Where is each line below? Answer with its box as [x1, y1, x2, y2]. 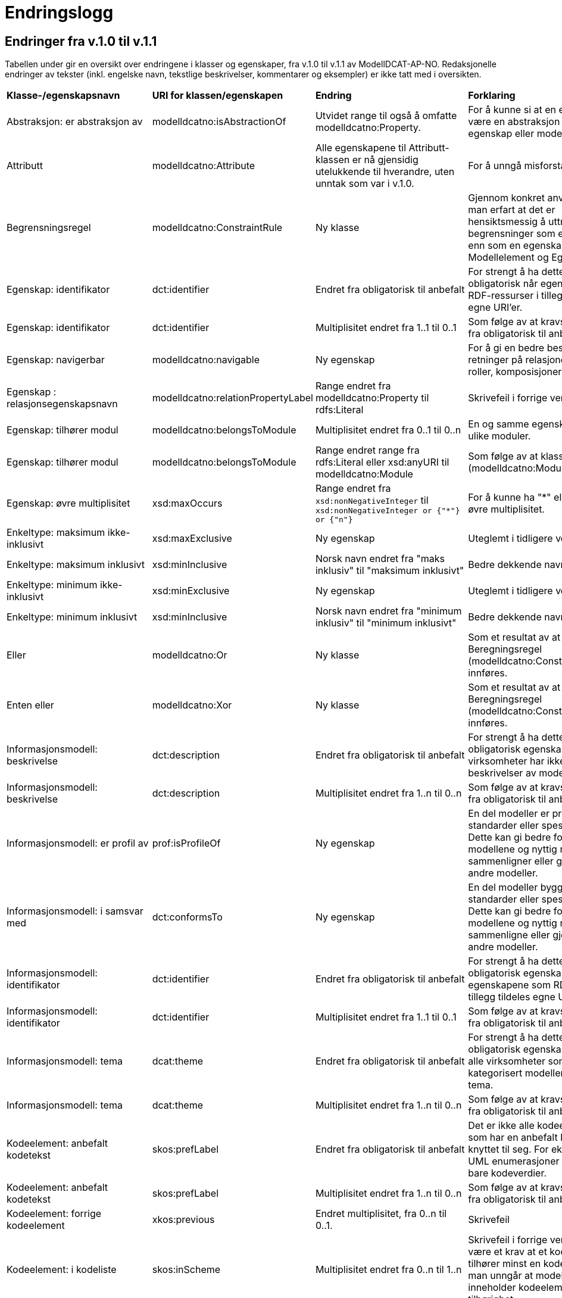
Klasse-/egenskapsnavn [7, 89, 120, 102]
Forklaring [468, 89, 516, 102]
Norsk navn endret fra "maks [315, 553, 445, 565]
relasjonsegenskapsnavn [7, 398, 118, 410]
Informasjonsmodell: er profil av [7, 837, 149, 850]
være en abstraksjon [468, 116, 560, 128]
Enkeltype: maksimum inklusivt [7, 558, 145, 571]
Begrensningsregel [7, 221, 91, 234]
